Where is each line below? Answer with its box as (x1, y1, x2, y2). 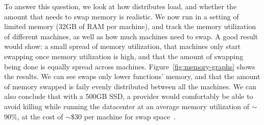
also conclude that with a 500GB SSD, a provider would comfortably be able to (4, 91, 253, 102)
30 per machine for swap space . (75, 111, 176, 121)
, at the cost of (17, 111, 63, 121)
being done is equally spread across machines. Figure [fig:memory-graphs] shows (4, 61, 255, 71)
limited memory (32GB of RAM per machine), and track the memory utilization (4, 21, 256, 32)
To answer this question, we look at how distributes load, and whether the (4, 1, 237, 11)
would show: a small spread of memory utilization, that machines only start (4, 41, 241, 52)
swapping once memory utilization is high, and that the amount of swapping (4, 51, 244, 61)
